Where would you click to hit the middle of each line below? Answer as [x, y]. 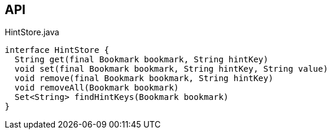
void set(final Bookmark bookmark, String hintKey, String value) [171, 69]
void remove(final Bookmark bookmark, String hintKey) [144, 78]
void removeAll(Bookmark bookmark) [97, 88]
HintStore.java [32, 32]
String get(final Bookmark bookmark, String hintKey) [141, 60]
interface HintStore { [57, 50]
